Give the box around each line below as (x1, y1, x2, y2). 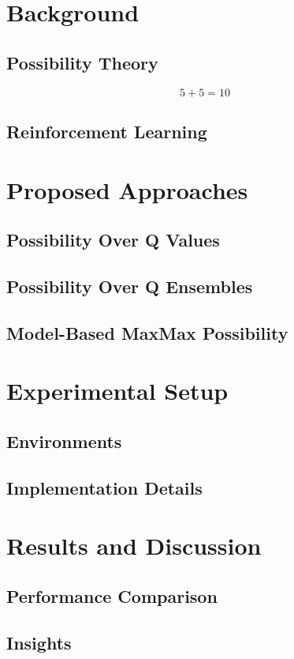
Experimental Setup (6, 375, 229, 407)
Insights (6, 630, 72, 654)
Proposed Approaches (6, 173, 248, 205)
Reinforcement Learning (6, 119, 207, 143)
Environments (6, 428, 122, 453)
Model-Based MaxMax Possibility (6, 320, 288, 345)
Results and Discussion (6, 529, 262, 562)
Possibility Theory (6, 50, 158, 74)
